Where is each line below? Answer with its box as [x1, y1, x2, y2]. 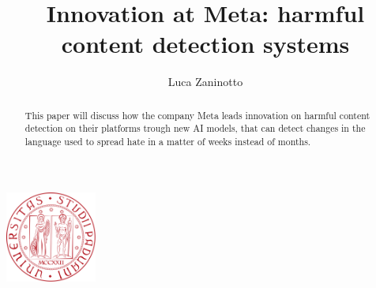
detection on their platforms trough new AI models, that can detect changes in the [24, 122, 366, 135]
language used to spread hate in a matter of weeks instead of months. [24, 135, 311, 148]
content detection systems [61, 28, 350, 60]
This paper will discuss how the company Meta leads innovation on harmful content [24, 108, 370, 122]
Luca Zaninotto [167, 73, 243, 90]
